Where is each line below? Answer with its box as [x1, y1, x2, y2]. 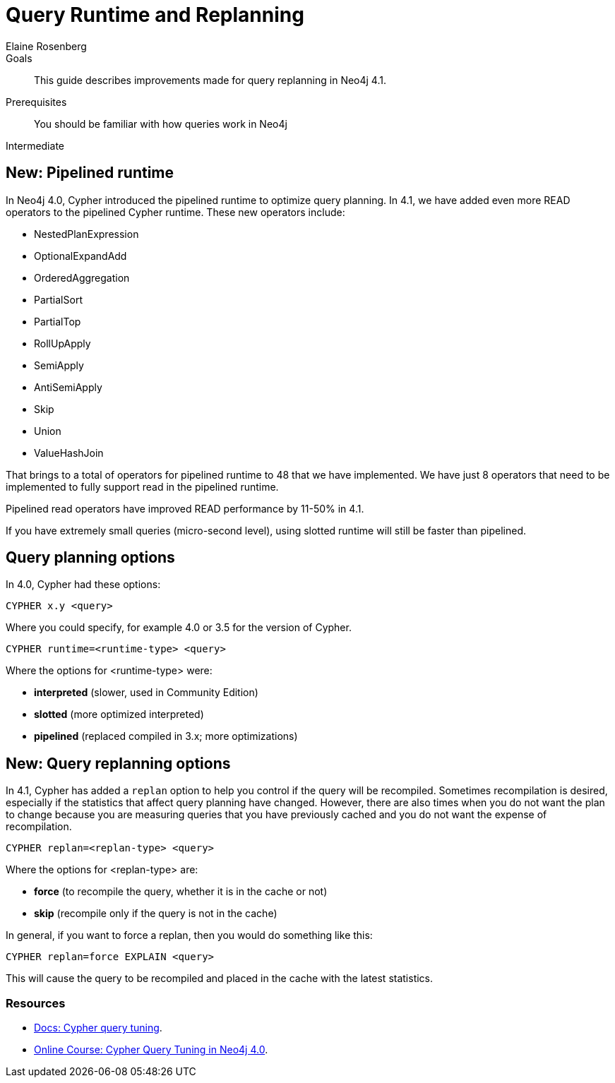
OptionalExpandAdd [34, 249, 127, 262]
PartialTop [34, 315, 81, 328]
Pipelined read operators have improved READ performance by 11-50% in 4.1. [6, 502, 364, 515]
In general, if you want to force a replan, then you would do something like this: [6, 929, 373, 942]
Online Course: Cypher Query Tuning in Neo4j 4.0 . [34, 1043, 268, 1056]
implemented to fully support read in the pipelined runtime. [6, 480, 279, 493]
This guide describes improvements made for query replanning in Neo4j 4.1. [34, 73, 386, 86]
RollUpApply [34, 337, 91, 349]
